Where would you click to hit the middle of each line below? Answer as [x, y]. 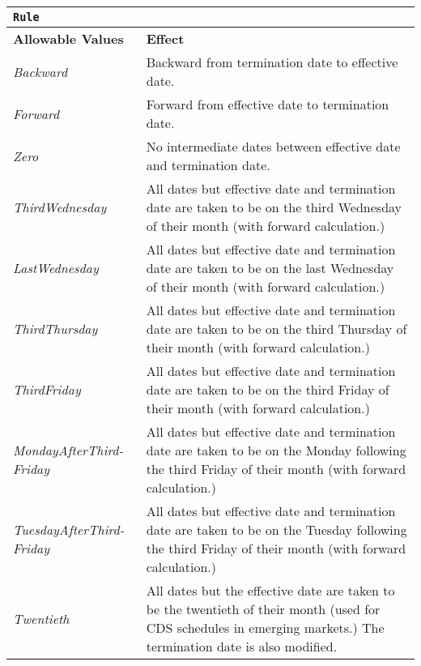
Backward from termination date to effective [272, 62]
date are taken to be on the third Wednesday [274, 207]
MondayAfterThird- [68, 450]
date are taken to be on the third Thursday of [276, 329]
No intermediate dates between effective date [273, 146]
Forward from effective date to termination [268, 104]
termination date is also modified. [242, 646]
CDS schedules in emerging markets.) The [265, 628]
